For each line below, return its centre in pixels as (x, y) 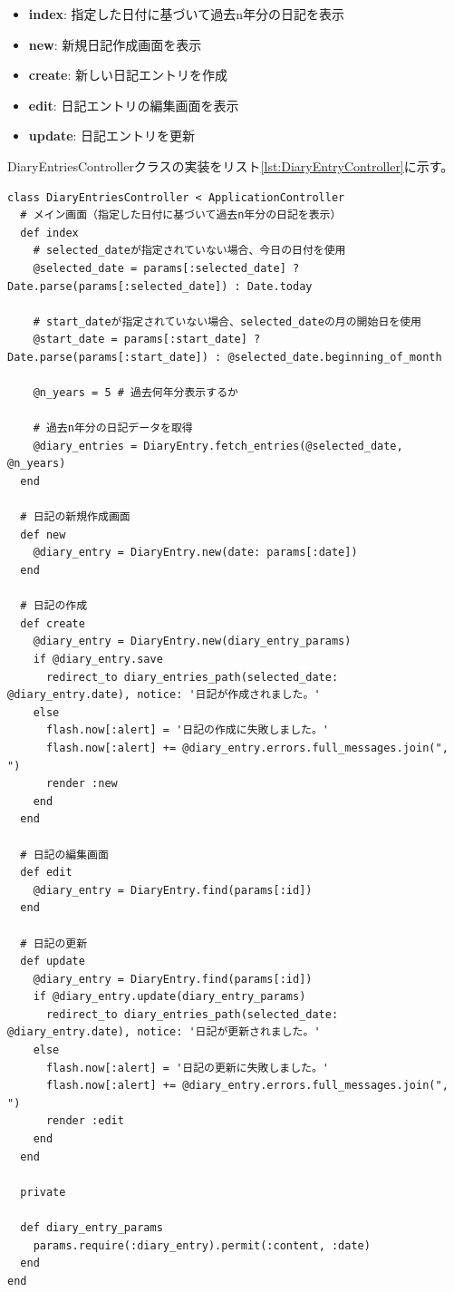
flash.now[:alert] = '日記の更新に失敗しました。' (188, 1068)
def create (53, 623)
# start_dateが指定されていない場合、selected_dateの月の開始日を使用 (227, 321)
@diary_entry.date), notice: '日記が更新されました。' (164, 1032)
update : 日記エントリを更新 (112, 136)
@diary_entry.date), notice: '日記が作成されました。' (164, 695)
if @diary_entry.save (98, 659)
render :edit (85, 1121)
